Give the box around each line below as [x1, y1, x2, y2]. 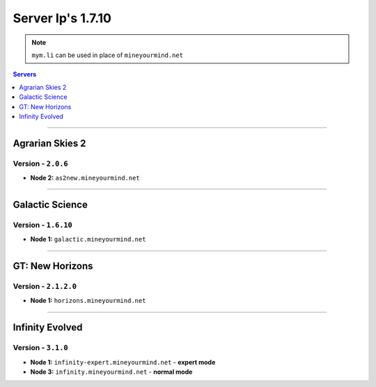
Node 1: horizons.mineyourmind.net [30, 297, 146, 305]
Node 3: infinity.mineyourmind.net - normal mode [30, 368, 193, 376]
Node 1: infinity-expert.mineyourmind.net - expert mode [30, 358, 216, 366]
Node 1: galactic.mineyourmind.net [30, 235, 146, 244]
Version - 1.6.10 [13, 220, 72, 230]
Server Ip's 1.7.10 [13, 10, 111, 26]
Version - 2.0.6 [13, 159, 69, 168]
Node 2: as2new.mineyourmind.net [30, 174, 141, 182]
